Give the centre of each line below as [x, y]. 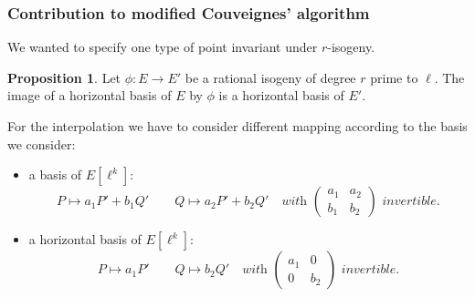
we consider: [42, 143]
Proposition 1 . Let [64, 77]
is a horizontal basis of [281, 95]
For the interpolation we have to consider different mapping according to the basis [237, 126]
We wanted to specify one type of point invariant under [163, 47]
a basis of [55, 174]
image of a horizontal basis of [90, 95]
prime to [394, 77]
